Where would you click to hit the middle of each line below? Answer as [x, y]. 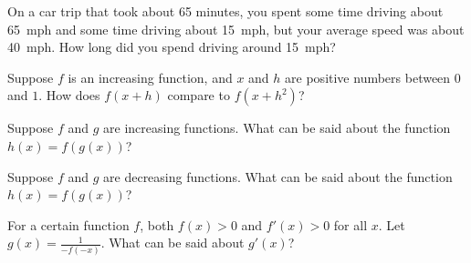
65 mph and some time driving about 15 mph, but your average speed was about [236, 29]
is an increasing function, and [150, 77]
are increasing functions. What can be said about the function [277, 128]
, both [157, 224]
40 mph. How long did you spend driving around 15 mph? [172, 47]
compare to [199, 95]
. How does [69, 95]
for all [351, 224]
